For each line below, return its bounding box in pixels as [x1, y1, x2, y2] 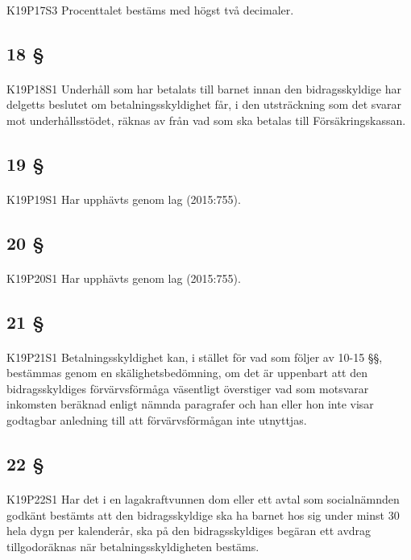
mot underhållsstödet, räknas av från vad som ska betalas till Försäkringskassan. [6, 111, 406, 128]
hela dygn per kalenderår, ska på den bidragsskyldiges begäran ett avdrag [6, 522, 372, 539]
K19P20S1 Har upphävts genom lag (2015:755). [6, 269, 241, 286]
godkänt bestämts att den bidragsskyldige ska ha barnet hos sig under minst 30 [6, 506, 400, 523]
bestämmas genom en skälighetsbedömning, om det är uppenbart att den [6, 364, 367, 381]
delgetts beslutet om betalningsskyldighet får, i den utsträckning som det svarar [6, 96, 401, 113]
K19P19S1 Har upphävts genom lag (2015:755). [6, 190, 241, 207]
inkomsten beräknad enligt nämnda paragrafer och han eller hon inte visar [6, 396, 374, 413]
